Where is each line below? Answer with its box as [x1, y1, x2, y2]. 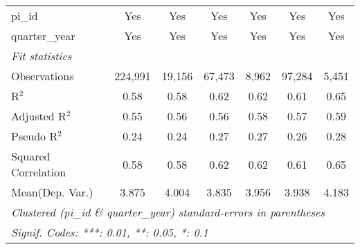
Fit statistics [11, 48, 72, 64]
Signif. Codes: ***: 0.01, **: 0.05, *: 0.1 [11, 224, 208, 240]
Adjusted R [11, 108, 66, 124]
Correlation [11, 164, 66, 180]
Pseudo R [11, 128, 58, 144]
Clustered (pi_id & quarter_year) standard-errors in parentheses [11, 204, 325, 220]
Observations [11, 68, 74, 84]
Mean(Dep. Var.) [11, 184, 93, 200]
